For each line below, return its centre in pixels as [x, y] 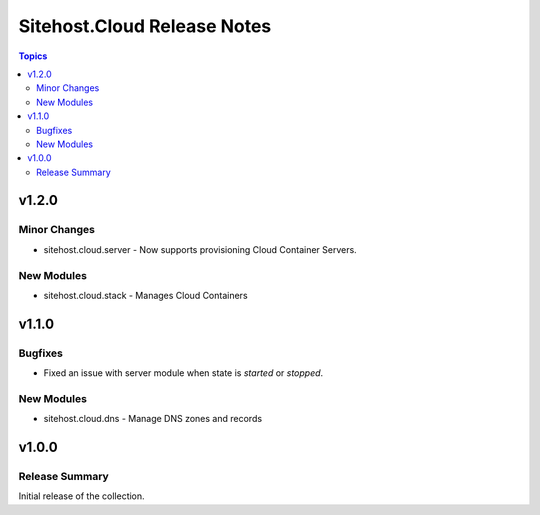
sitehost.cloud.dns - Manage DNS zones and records [153, 419]
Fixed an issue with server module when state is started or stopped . [183, 373]
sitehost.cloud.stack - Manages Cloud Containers [146, 295]
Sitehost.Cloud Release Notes [145, 26]
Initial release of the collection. [81, 496]
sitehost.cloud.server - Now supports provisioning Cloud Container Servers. [200, 249]
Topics [33, 56]
